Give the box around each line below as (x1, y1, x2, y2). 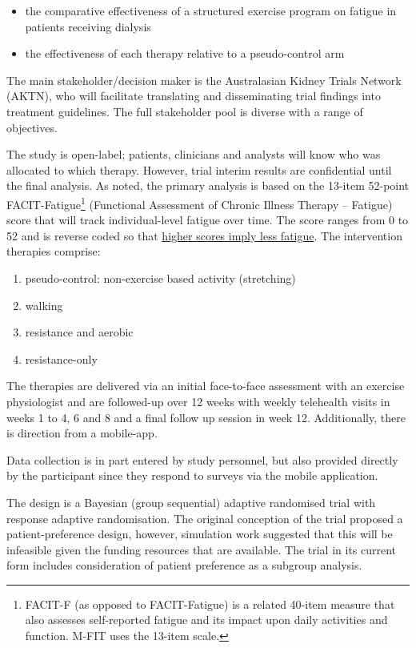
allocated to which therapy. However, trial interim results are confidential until (6, 161, 392, 178)
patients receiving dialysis (25, 18, 151, 34)
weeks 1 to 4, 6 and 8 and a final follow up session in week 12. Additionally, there (6, 409, 406, 425)
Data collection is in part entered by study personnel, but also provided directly (6, 451, 398, 468)
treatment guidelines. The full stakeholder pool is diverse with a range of (6, 103, 363, 119)
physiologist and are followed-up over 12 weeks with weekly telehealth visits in (6, 392, 390, 409)
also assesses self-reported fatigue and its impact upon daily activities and (25, 611, 388, 628)
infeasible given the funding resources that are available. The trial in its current (6, 541, 397, 557)
